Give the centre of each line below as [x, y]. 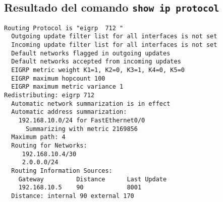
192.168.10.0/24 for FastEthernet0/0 [82, 120]
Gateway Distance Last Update [93, 179]
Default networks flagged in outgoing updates [91, 53]
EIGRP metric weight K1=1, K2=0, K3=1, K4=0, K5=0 [98, 70]
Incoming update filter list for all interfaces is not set [114, 45]
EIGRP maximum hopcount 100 [58, 78]
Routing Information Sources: [62, 171]
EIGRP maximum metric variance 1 [67, 87]
